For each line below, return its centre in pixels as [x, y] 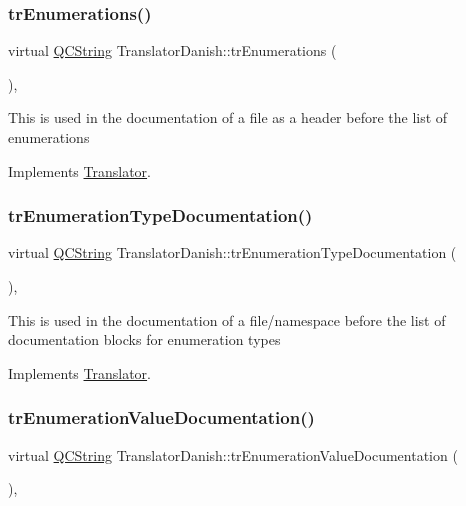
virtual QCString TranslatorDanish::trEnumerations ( [172, 50]
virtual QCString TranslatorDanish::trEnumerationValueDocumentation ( [233, 454]
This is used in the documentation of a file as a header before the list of [228, 117]
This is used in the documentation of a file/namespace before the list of [227, 319]
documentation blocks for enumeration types [144, 339]
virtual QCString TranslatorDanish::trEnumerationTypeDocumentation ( [232, 252]
